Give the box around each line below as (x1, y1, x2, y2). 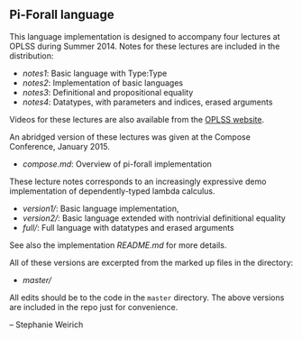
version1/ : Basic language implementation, (22, 203, 179, 214)
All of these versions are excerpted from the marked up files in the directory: (9, 257, 294, 268)
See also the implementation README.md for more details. (9, 239, 227, 251)
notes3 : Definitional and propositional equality (22, 87, 194, 97)
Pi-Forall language (9, 7, 114, 23)
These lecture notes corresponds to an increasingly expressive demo (9, 176, 267, 187)
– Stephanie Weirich (9, 319, 84, 330)
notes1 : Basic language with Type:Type (22, 68, 168, 78)
